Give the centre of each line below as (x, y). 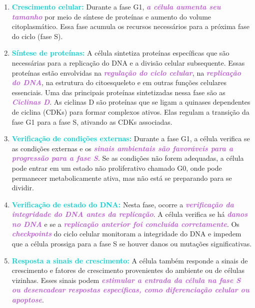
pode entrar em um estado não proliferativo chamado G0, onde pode (117, 168)
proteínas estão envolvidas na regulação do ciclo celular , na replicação (126, 72)
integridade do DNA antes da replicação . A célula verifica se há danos (130, 214)
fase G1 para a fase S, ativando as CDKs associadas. (92, 121)
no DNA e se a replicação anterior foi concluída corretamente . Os (125, 224)
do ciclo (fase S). (37, 36)
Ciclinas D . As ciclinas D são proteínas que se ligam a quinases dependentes (131, 102)
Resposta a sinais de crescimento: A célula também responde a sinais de (130, 260)
